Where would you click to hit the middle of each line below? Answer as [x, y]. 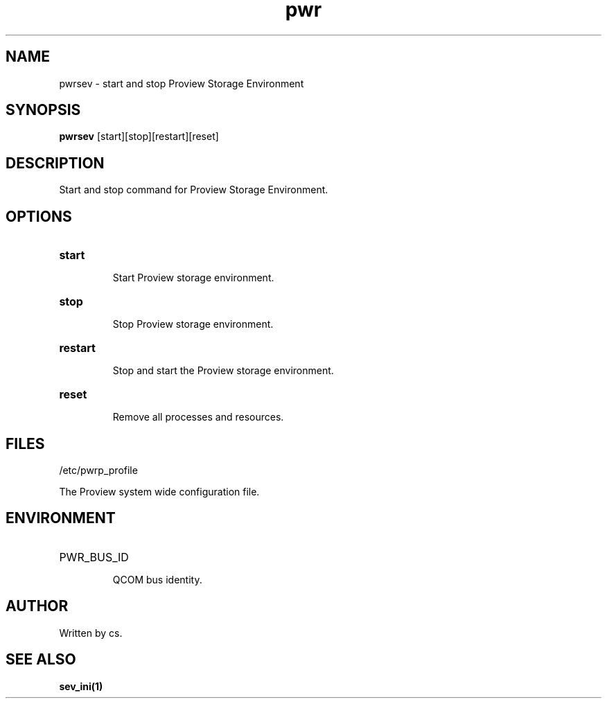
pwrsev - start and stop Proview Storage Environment [182, 83]
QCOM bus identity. [157, 579]
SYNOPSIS [43, 110]
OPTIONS [39, 216]
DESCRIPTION [55, 163]
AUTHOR [37, 606]
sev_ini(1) [81, 686]
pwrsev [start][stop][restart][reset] [139, 137]
